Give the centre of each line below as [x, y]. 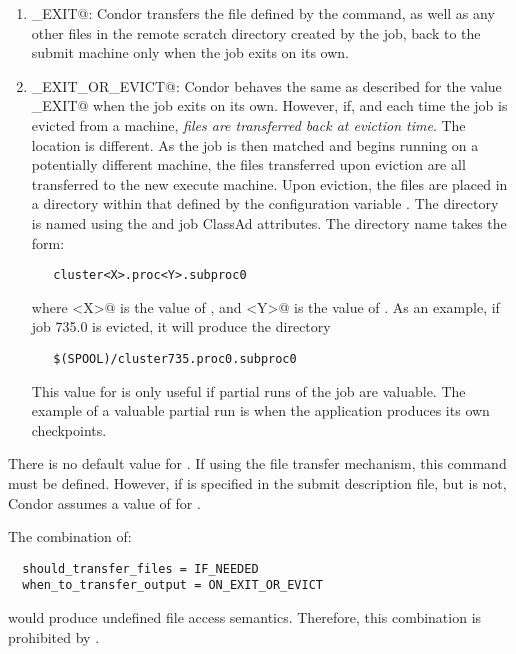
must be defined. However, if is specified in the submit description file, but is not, [257, 483]
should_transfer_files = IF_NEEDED [140, 568]
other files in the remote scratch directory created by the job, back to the [256, 32]
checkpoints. [69, 429]
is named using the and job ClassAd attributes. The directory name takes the [269, 222]
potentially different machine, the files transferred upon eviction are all [248, 164]
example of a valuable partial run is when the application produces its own [260, 410]
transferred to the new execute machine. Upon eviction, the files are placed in [269, 183]
